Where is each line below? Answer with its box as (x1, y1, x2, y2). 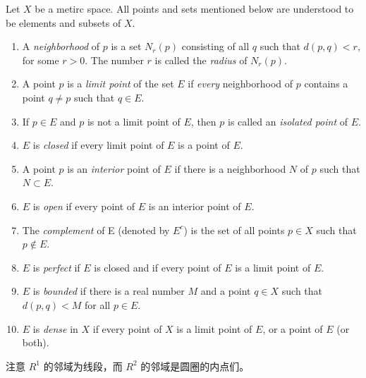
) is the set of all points (183, 222, 285, 237)
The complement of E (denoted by (22, 222, 170, 237)
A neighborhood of (22, 39, 100, 54)
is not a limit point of (87, 114, 181, 128)
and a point (200, 283, 251, 298)
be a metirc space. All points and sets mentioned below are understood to (35, 1, 354, 16)
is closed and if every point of (94, 260, 221, 274)
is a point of (178, 138, 230, 152)
